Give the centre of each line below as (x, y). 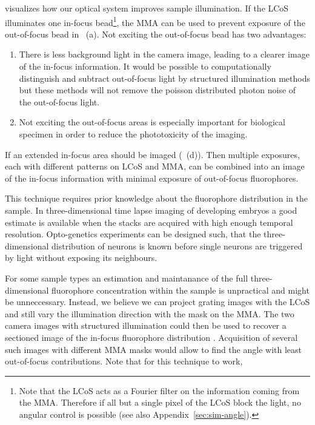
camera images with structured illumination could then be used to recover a (146, 325)
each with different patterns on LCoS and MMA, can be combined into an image (155, 166)
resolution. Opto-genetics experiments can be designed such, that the (133, 234)
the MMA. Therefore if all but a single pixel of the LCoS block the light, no (160, 402)
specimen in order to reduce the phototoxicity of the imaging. (133, 134)
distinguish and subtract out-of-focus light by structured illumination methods (164, 78)
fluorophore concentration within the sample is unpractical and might (181, 290)
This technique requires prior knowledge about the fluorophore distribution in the (156, 198)
